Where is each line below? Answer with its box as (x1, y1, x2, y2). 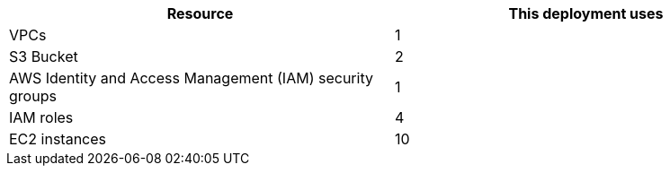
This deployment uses (508, 4, 664, 22)
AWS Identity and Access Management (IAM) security (9, 69, 373, 87)
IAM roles (9, 108, 74, 126)
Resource (166, 4, 234, 22)
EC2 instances (9, 130, 106, 148)
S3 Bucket (9, 48, 78, 65)
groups (9, 87, 57, 105)
